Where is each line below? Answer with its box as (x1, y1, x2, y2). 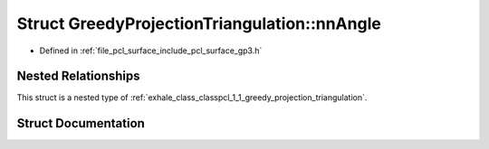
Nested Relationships (16, 69, 140, 84)
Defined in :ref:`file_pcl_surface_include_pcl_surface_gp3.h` (39, 45, 263, 56)
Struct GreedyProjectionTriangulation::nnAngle (16, 14, 382, 33)
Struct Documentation (16, 116, 145, 131)
